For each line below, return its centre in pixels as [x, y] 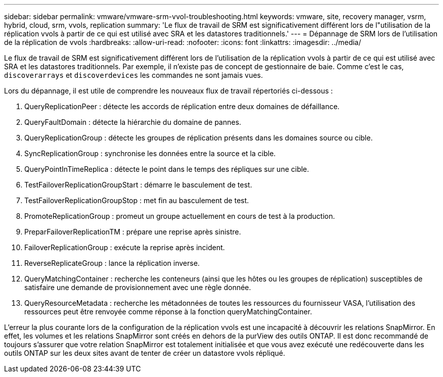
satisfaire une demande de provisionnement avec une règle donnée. [138, 287]
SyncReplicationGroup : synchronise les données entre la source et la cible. [150, 153]
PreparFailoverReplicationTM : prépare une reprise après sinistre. [133, 232]
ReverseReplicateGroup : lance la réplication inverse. [112, 263]
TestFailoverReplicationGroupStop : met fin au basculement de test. [137, 200]
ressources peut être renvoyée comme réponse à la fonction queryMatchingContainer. [168, 312]
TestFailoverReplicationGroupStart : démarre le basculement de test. [138, 185]
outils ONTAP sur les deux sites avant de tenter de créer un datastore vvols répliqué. [145, 353]
